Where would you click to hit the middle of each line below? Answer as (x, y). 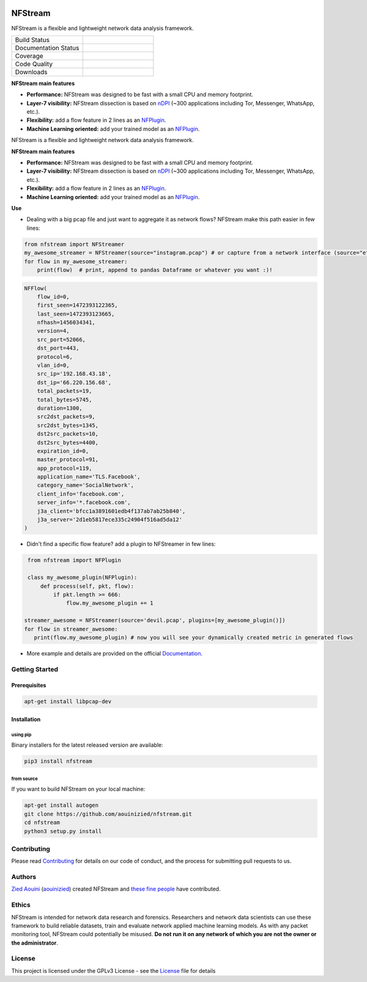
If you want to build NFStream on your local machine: (78, 789)
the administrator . (35, 943)
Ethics (21, 905)
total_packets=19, (65, 391)
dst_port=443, (58, 348)
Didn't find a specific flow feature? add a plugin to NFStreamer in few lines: (121, 544)
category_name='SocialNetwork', (86, 485)
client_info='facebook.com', (81, 494)
